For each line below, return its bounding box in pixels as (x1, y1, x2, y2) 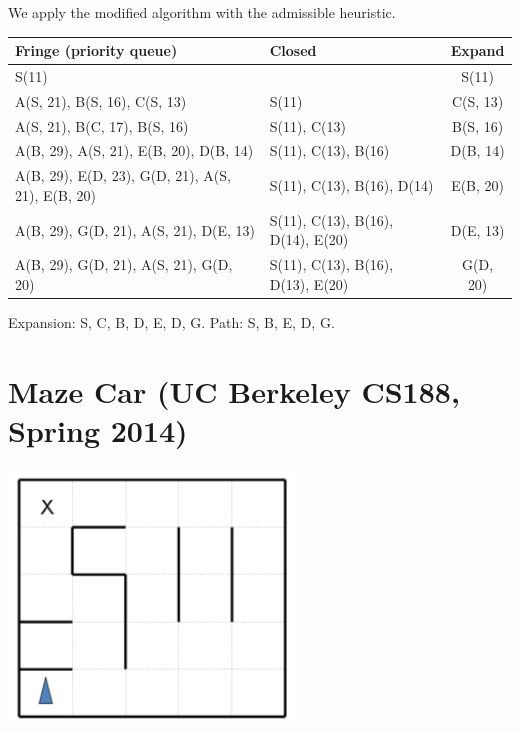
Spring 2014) (8, 409, 188, 450)
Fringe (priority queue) (15, 40, 178, 61)
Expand (450, 40, 505, 61)
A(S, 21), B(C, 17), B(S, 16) (15, 115, 189, 136)
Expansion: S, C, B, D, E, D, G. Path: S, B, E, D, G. (8, 311, 335, 332)
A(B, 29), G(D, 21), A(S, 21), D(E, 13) (15, 219, 256, 240)
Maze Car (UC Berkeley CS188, (8, 370, 460, 411)
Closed (269, 40, 317, 61)
